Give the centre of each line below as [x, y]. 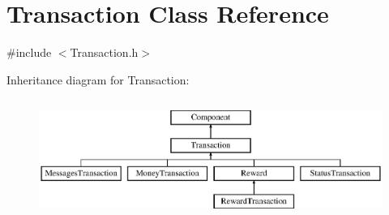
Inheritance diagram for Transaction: [98, 79]
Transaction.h [104, 52]
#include [29, 52]
